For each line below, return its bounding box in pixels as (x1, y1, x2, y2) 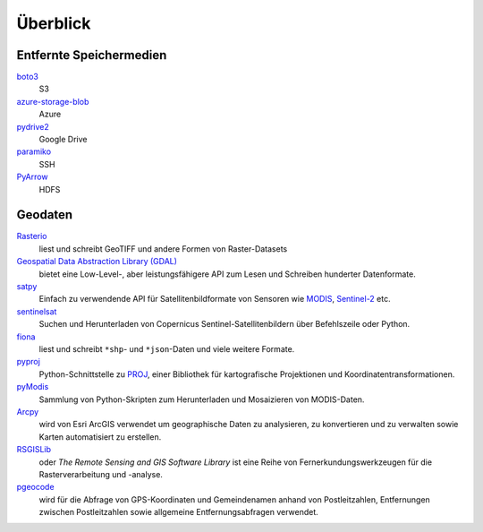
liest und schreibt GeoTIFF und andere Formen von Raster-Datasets (38, 243, 288, 254)
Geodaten (16, 207, 73, 223)
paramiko (16, 146, 52, 157)
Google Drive (38, 134, 88, 145)
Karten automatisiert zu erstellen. (38, 431, 162, 442)
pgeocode (16, 482, 55, 493)
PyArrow (16, 171, 48, 183)
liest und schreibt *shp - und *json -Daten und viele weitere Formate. (38, 344, 295, 354)
